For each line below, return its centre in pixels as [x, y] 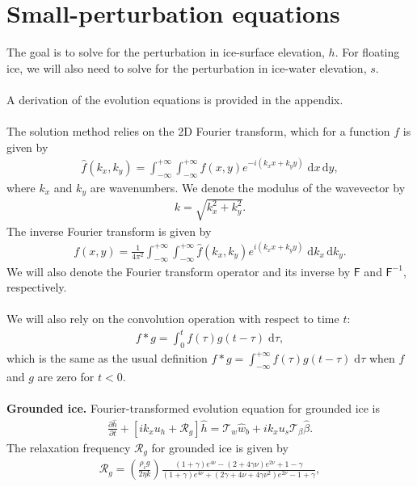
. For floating [367, 52]
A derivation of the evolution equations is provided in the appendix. [175, 99]
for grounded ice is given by [220, 447]
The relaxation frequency [69, 447]
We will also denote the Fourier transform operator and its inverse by [179, 271]
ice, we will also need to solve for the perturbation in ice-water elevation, [187, 67]
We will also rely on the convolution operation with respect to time [173, 319]
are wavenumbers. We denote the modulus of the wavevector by [248, 187]
